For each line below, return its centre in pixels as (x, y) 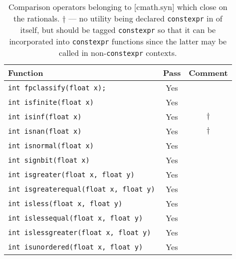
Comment (208, 73)
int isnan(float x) (45, 131)
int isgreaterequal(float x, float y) (82, 189)
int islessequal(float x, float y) (76, 218)
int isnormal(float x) (51, 145)
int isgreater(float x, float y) (71, 174)
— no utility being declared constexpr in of (145, 18)
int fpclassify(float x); (57, 88)
